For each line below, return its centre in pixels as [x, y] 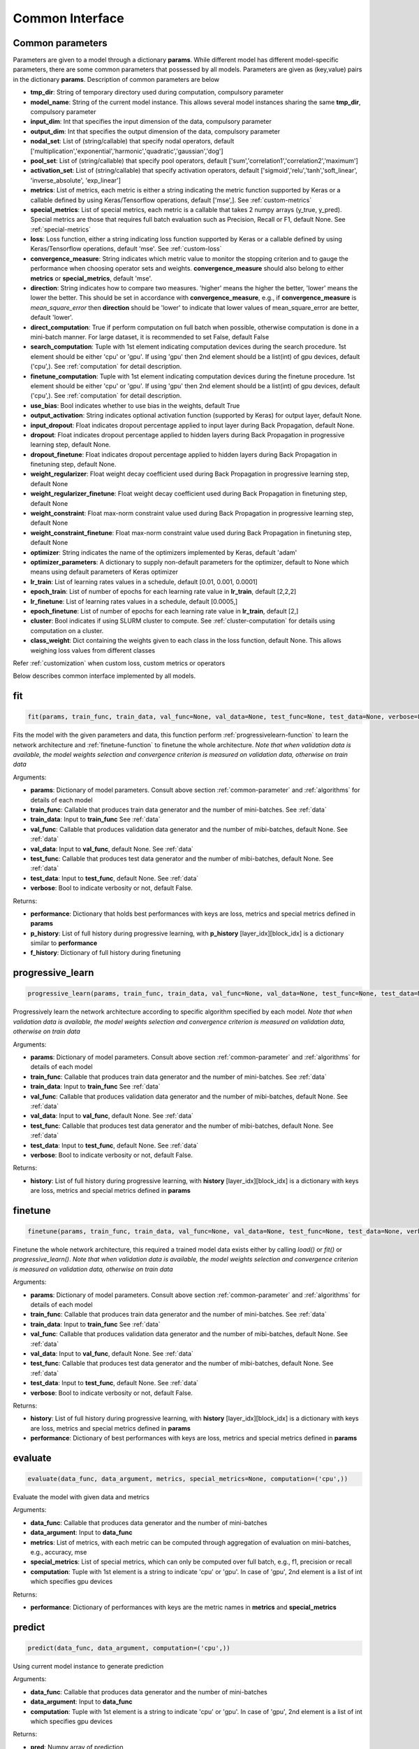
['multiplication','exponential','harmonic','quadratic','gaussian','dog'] [127, 151]
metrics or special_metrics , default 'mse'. [91, 278]
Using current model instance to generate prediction [88, 1666]
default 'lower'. [52, 318]
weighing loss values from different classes [93, 650]
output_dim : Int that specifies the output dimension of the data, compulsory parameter [155, 131]
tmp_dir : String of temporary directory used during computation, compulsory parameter [157, 92]
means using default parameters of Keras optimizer [104, 572]
